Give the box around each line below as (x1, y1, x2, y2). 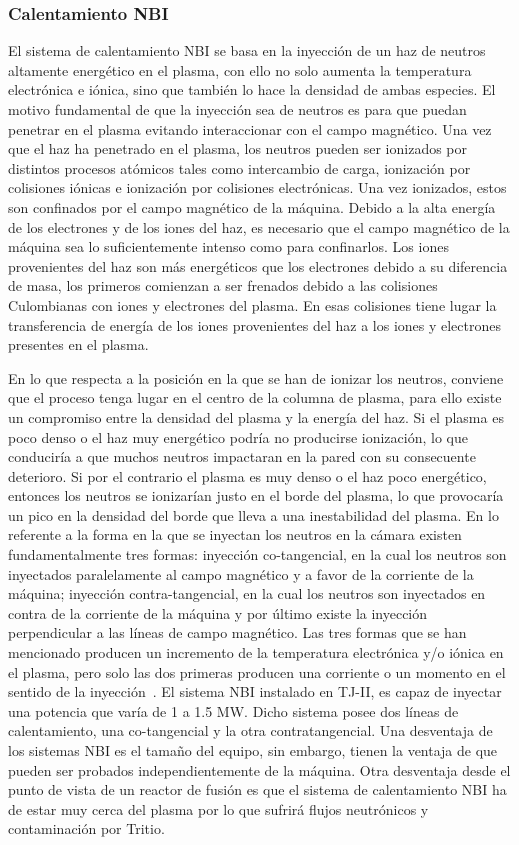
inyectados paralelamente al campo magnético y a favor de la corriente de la (8, 563, 474, 584)
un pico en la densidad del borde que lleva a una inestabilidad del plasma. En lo (8, 504, 499, 525)
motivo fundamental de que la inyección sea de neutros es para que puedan (8, 99, 467, 119)
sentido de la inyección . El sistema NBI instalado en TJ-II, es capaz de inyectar (8, 681, 502, 702)
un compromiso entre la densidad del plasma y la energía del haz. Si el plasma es (8, 406, 504, 427)
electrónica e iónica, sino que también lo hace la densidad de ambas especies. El (8, 79, 496, 100)
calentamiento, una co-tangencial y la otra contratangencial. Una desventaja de (8, 720, 493, 741)
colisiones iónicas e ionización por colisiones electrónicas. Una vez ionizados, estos (8, 177, 507, 198)
